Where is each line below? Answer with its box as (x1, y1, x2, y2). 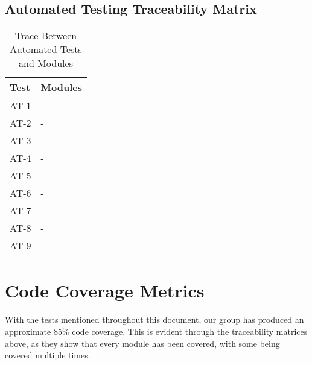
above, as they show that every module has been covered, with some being (5, 337, 280, 349)
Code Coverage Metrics (5, 278, 205, 303)
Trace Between (14, 28, 77, 43)
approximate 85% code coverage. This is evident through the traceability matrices (5, 325, 308, 337)
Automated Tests (10, 42, 82, 57)
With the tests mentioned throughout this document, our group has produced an (5, 313, 304, 326)
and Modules (19, 56, 73, 71)
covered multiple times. (5, 349, 91, 361)
